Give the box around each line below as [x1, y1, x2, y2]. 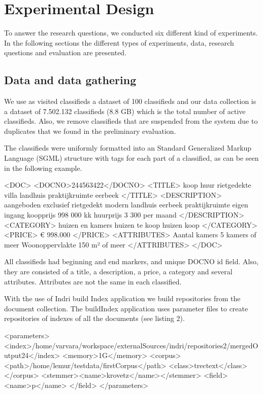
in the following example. [4, 162, 82, 173]
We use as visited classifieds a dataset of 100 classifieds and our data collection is [4, 96, 256, 106]
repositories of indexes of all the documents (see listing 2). [4, 313, 185, 324]
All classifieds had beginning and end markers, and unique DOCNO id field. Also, [4, 256, 258, 267]
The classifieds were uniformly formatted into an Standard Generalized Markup [4, 142, 252, 153]
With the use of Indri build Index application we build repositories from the [4, 293, 241, 304]
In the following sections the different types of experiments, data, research [4, 37, 234, 48]
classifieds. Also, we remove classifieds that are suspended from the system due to [4, 116, 258, 126]
